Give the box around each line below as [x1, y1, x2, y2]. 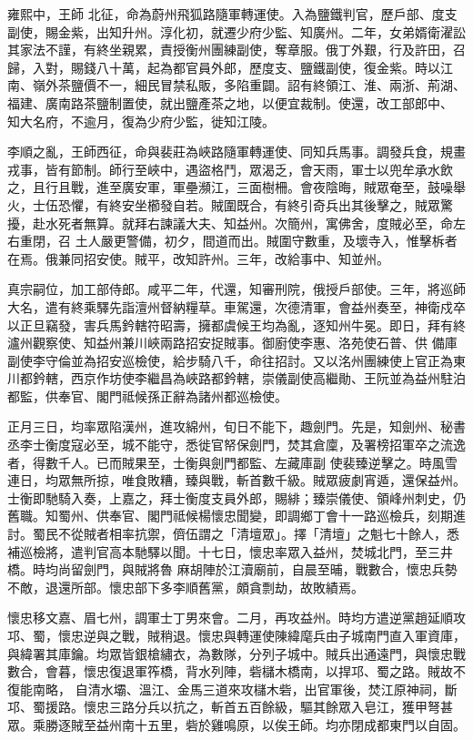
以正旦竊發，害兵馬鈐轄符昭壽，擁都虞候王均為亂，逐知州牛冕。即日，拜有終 [7, 315, 466, 334]
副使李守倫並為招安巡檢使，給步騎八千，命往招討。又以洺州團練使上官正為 [7, 350, 453, 370]
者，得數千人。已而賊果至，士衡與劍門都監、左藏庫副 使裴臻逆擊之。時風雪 [7, 452, 458, 471]
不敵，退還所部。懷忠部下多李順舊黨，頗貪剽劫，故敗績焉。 [7, 577, 364, 596]
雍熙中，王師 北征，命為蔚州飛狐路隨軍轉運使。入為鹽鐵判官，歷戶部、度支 [7, 5, 458, 23]
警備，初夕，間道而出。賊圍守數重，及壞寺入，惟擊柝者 [126, 231, 458, 250]
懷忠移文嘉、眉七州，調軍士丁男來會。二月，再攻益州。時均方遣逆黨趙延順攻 [7, 608, 466, 627]
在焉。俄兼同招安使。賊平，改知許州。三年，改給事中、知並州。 [7, 248, 389, 268]
